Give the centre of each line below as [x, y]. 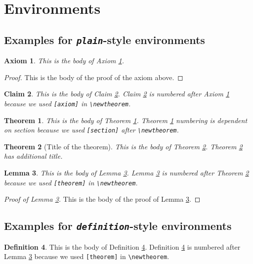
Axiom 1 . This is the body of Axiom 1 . [64, 61]
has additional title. [33, 156]
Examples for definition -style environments [118, 226]
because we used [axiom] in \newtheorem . [67, 103]
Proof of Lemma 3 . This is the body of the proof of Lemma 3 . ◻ [102, 199]
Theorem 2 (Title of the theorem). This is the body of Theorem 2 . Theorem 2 [123, 146]
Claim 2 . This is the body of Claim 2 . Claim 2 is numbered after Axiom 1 [117, 94]
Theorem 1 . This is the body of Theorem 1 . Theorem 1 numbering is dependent [126, 120]
